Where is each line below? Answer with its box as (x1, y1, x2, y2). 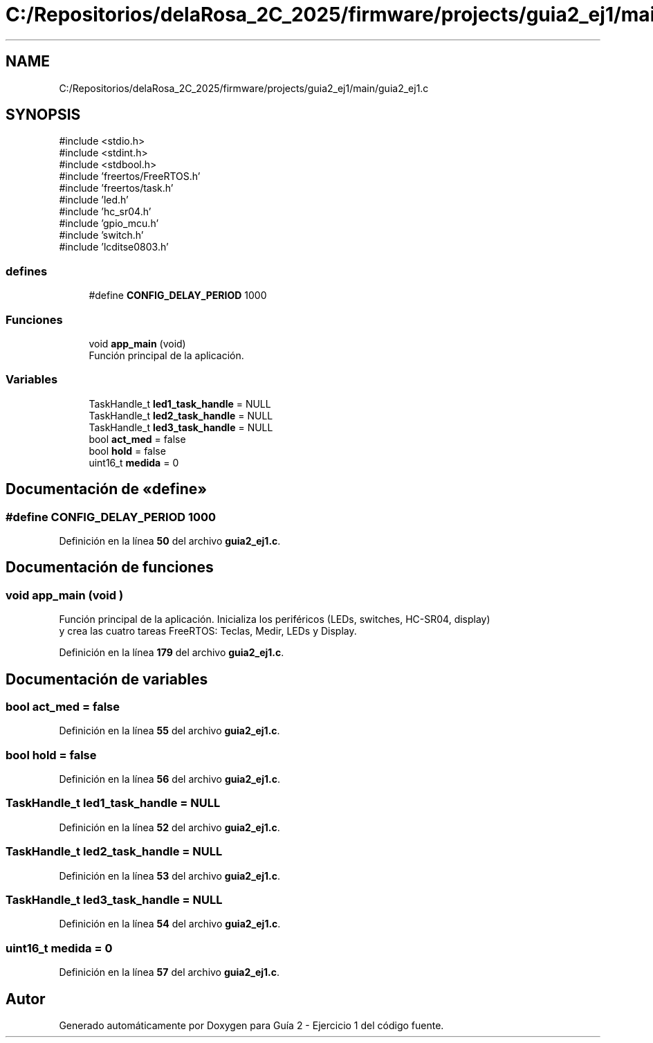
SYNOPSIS (6, 106, 81, 124)
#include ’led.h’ (59, 194, 129, 206)
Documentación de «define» (6, 480, 208, 498)
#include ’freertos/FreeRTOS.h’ (59, 170, 201, 183)
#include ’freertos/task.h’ (59, 182, 174, 194)
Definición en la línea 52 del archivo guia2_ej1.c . (59, 821, 280, 833)
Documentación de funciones (6, 559, 214, 577)
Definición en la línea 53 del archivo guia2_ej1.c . (59, 869, 280, 882)
